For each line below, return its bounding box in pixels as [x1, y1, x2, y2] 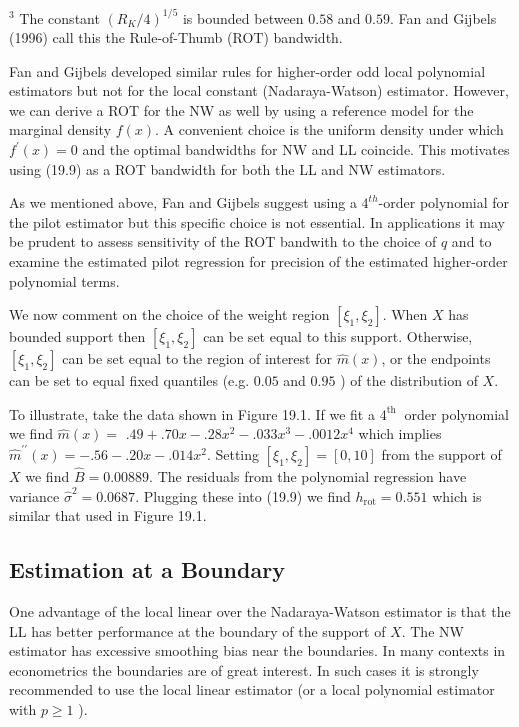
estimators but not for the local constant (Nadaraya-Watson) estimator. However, [9, 80, 509, 101]
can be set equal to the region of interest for [62, 348, 332, 369]
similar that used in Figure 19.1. [9, 505, 207, 526]
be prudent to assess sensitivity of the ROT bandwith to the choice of [9, 231, 437, 252]
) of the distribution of [340, 370, 478, 391]
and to [451, 231, 492, 252]
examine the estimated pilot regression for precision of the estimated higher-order [9, 251, 508, 272]
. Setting [206, 443, 260, 464]
